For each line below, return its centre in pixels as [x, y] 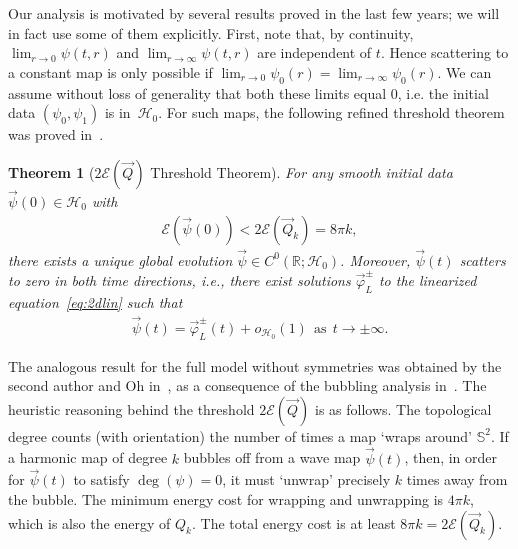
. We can [464, 71]
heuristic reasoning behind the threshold [131, 408]
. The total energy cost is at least [293, 522]
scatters [482, 259]
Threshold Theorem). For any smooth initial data [301, 171]
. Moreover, [375, 259]
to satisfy [101, 479]
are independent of [314, 52]
